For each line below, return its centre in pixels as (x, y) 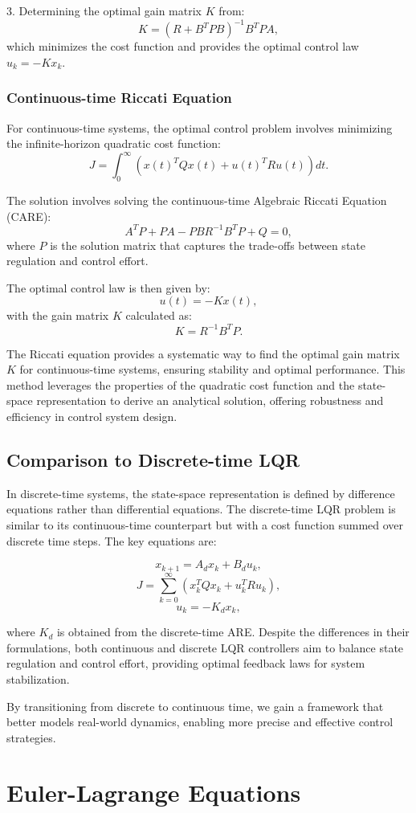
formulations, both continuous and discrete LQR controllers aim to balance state (205, 647)
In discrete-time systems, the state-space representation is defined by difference (201, 493)
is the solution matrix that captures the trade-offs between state (208, 245)
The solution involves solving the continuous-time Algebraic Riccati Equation (197, 200)
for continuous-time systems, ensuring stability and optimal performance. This (212, 369)
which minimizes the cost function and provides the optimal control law (183, 46)
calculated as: (159, 315)
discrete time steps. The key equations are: (112, 540)
